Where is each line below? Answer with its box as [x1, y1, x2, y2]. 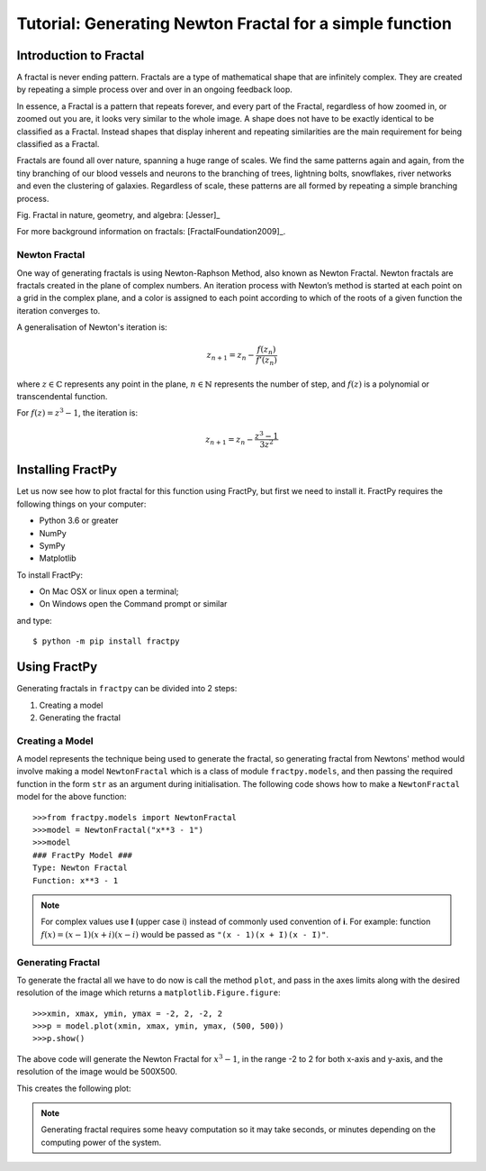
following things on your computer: [16, 499, 147, 509]
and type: [16, 615, 53, 626]
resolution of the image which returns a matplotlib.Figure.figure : [16, 987, 281, 998]
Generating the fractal [39, 712, 121, 723]
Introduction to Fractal [16, 48, 145, 63]
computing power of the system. [40, 1137, 162, 1148]
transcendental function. [16, 390, 108, 401]
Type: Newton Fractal [32, 863, 128, 874]
